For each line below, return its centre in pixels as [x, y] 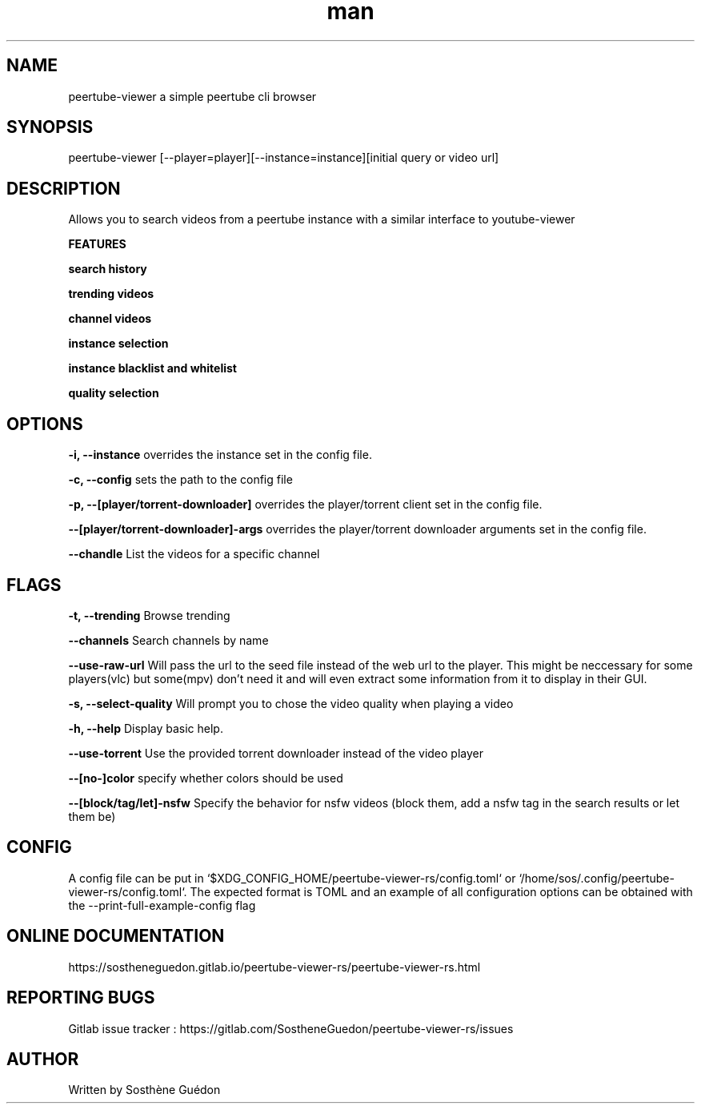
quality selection [114, 393]
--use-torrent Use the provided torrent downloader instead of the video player [276, 753]
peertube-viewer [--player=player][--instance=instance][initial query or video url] [284, 158]
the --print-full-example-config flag [162, 905]
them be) [92, 816]
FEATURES [97, 244]
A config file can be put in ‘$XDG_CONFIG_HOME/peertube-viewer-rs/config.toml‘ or [292, 878]
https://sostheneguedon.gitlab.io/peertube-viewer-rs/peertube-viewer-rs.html [274, 967]
